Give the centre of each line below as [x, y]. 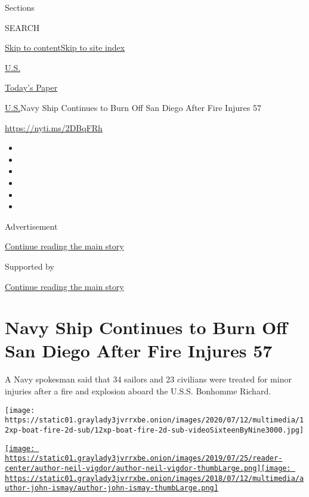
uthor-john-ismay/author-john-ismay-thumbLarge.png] [112, 488]
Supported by [30, 266]
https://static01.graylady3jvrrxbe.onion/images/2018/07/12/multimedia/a [154, 478]
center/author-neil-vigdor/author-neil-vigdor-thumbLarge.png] [133, 468]
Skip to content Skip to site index [65, 47]
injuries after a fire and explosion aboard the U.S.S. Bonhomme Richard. [138, 391]
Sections [20, 7]
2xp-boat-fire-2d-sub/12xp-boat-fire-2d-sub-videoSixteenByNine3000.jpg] [154, 430]
